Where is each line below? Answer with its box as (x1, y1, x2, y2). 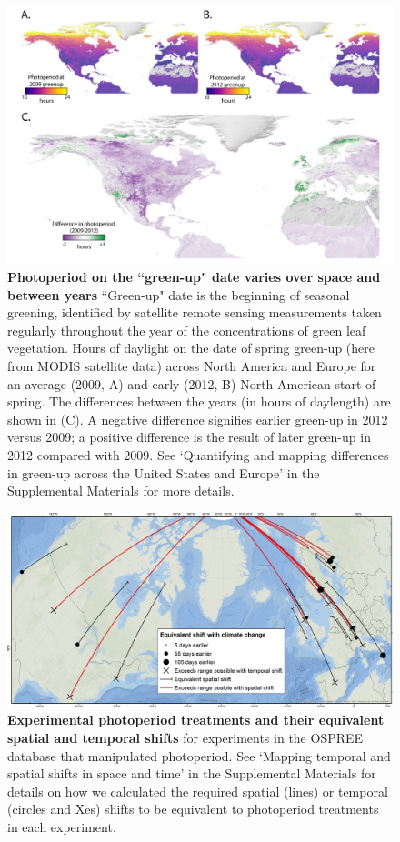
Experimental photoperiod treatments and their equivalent (7, 710, 385, 729)
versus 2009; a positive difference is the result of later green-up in (7, 427, 371, 446)
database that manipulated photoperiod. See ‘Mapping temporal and (7, 746, 391, 765)
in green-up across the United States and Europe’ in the (7, 463, 320, 482)
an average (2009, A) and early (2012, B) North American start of (7, 374, 376, 393)
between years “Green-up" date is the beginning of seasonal (7, 285, 350, 304)
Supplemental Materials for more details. (7, 481, 235, 500)
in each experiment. (7, 817, 116, 836)
